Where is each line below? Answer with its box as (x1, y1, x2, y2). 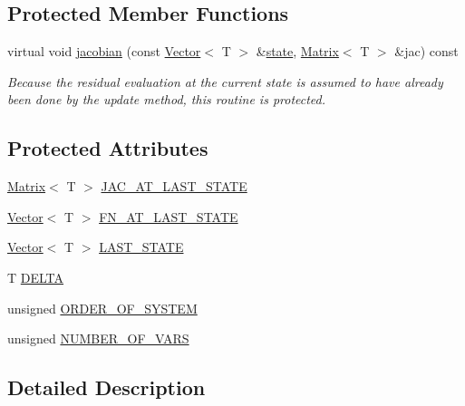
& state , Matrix (256, 42, 339, 61)
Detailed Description (7, 373, 206, 401)
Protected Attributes (7, 134, 208, 162)
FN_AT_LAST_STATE (99, 207, 238, 226)
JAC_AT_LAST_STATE (101, 177, 247, 196)
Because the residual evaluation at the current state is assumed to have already (7, 72, 443, 91)
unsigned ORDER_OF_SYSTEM (7, 298, 198, 317)
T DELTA (7, 267, 64, 286)
